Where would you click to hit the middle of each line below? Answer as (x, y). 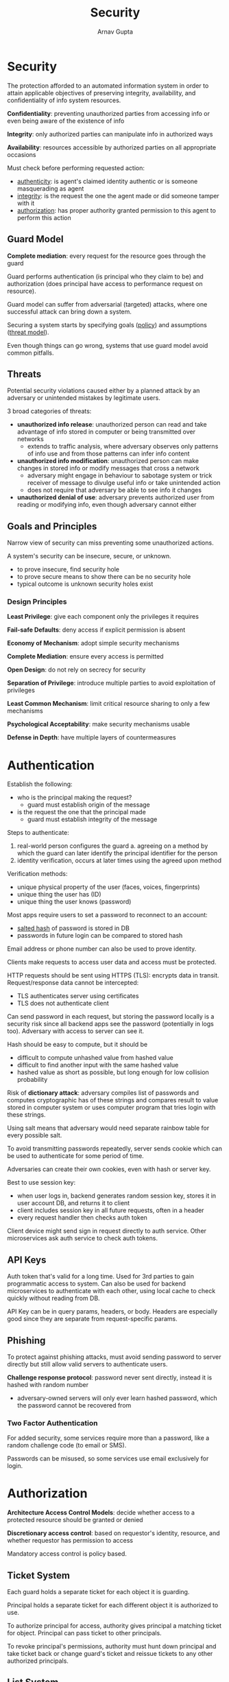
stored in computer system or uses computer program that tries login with (111, 1107)
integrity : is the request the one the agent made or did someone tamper (118, 196)
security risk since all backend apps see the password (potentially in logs (110, 1024)
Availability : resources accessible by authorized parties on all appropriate (112, 147)
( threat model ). (28, 332)
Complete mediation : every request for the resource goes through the (107, 256)
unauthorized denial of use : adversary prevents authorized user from (116, 497)
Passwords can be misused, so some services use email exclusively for (108, 1458)
